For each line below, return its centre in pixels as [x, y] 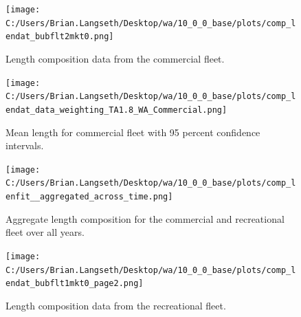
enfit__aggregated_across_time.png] [89, 197]
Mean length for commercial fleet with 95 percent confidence [133, 132]
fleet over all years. [45, 232]
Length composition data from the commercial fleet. [115, 58]
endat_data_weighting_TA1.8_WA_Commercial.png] [116, 110]
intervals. [25, 145]
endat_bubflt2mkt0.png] [60, 37]
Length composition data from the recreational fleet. [116, 305]
